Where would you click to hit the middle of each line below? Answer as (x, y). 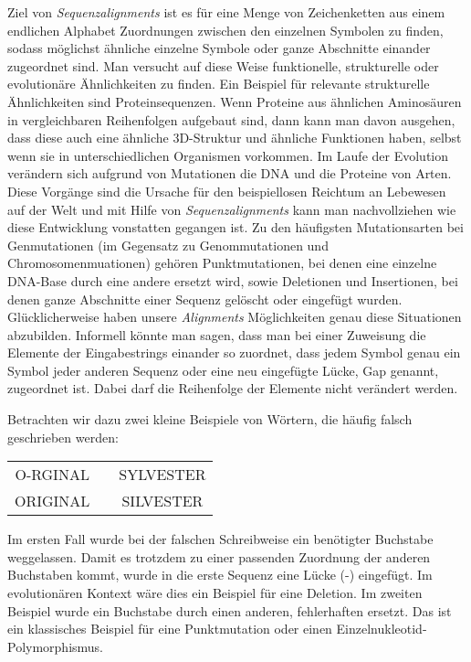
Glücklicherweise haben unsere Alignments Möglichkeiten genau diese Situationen (235, 317)
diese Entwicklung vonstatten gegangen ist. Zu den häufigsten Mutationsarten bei (235, 227)
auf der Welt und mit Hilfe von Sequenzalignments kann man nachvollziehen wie (232, 209)
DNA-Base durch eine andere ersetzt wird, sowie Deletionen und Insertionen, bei (233, 280)
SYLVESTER (162, 475)
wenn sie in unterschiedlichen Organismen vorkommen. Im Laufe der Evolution (228, 155)
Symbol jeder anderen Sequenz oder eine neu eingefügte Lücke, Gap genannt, (223, 370)
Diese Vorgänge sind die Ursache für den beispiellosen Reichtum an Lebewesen (227, 191)
